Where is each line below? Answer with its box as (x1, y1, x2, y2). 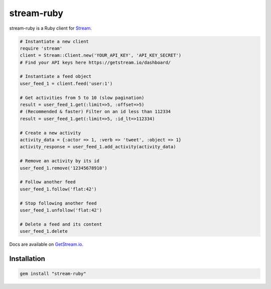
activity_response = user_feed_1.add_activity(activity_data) (20, 144, 176, 150)
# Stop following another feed (20, 200, 97, 206)
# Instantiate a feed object (20, 73, 92, 79)
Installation (9, 254, 45, 263)
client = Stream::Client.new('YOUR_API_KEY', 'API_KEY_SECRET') (20, 53, 182, 58)
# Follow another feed (20, 179, 76, 185)
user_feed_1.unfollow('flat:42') (20, 207, 102, 213)
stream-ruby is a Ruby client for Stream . (9, 25, 92, 31)
